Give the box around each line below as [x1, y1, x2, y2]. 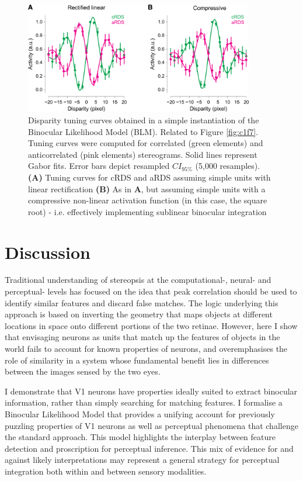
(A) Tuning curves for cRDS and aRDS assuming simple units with [28, 171, 271, 183]
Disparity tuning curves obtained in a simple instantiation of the [28, 114, 259, 126]
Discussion [5, 240, 90, 264]
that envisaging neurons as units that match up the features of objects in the [5, 331, 280, 343]
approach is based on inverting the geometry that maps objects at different [5, 308, 273, 320]
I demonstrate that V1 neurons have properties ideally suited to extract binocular [5, 385, 298, 397]
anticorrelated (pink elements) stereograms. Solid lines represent [28, 148, 257, 160]
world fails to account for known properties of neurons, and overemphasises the [5, 342, 288, 355]
